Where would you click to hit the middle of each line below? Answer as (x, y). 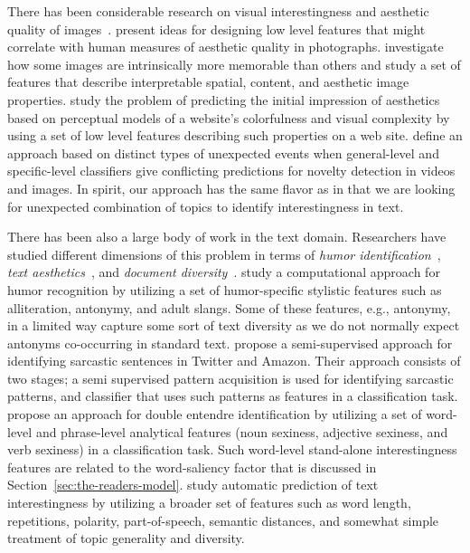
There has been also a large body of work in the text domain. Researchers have (227, 237)
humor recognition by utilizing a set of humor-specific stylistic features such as (225, 289)
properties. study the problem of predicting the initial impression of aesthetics (224, 99)
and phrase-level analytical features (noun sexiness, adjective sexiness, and (242, 431)
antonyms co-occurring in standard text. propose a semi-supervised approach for (230, 343)
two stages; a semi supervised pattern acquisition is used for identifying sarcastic (230, 378)
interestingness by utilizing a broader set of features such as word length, (209, 503)
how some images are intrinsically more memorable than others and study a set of (234, 64)
